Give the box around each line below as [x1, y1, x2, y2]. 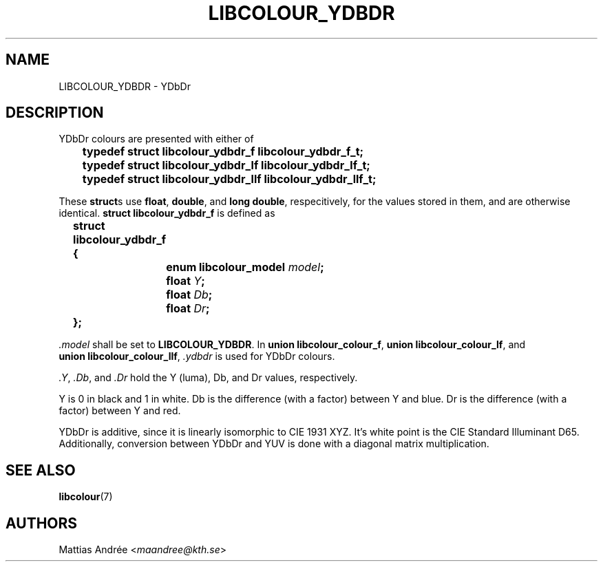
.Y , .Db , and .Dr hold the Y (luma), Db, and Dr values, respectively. [59, 372, 358, 384]
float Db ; [166, 288, 213, 302]
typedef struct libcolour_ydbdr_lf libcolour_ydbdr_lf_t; [82, 158, 370, 173]
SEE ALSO [6, 461, 76, 479]
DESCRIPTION [6, 104, 104, 122]
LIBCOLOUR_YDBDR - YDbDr [59, 80, 191, 92]
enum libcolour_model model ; [166, 260, 324, 275]
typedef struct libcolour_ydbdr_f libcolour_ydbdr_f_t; [82, 145, 364, 159]
